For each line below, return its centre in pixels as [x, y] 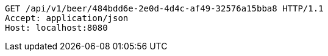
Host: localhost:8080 [56, 28]
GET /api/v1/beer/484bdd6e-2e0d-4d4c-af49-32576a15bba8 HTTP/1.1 [164, 8]
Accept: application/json [67, 18]
